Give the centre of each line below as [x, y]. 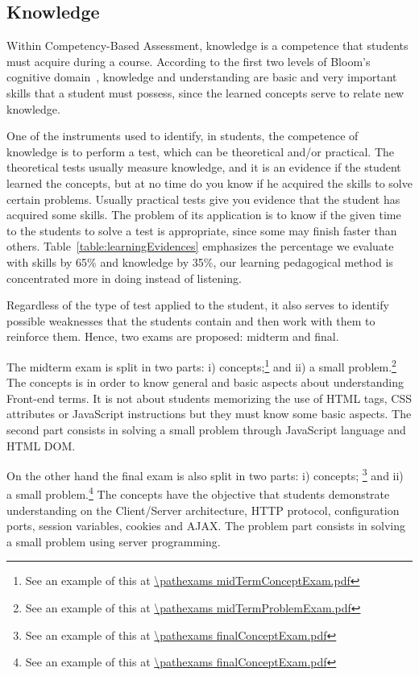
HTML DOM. [41, 445]
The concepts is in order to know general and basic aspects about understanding [205, 382]
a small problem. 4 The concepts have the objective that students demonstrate [198, 493]
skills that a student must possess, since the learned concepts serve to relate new [205, 92]
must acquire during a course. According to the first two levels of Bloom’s [189, 61]
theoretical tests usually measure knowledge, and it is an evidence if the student [204, 167]
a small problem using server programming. [114, 541]
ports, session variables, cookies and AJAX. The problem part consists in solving [206, 526]
